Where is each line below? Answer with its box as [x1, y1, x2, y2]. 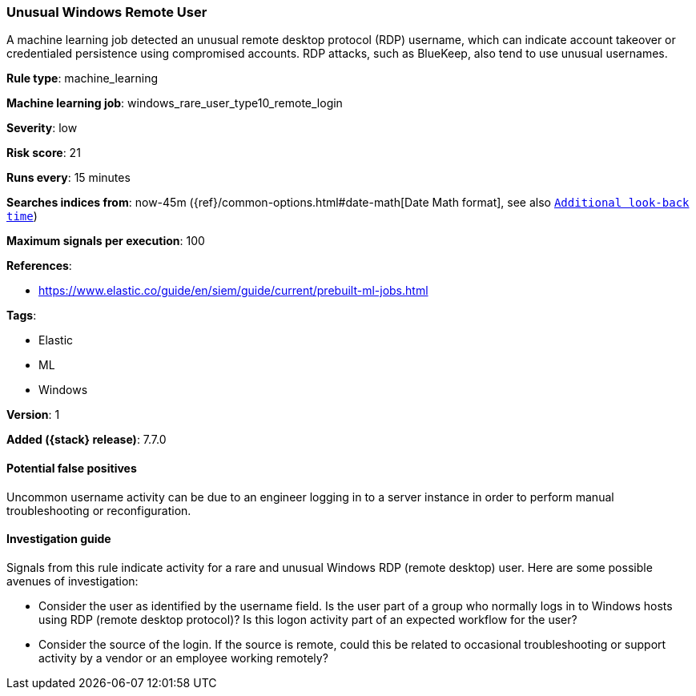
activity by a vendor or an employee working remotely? [38, 650, 328, 665]
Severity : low [6, 121, 78, 135]
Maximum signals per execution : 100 [6, 234, 205, 248]
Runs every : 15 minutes [6, 171, 131, 185]
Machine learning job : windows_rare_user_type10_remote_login [6, 96, 343, 111]
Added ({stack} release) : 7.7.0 [6, 432, 167, 447]
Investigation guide [6, 532, 111, 546]
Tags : [6, 308, 37, 323]
